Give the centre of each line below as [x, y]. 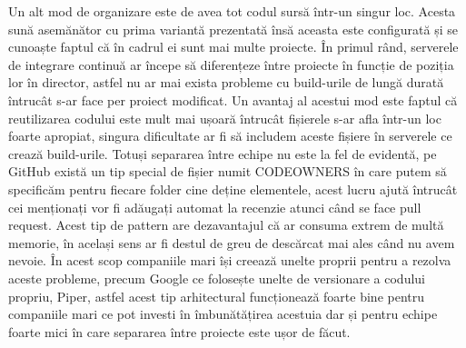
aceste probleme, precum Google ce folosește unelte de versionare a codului [217, 278]
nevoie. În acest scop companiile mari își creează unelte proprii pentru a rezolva [230, 260]
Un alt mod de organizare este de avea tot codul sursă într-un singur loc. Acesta [232, 11]
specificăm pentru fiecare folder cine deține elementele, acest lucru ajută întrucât [233, 189]
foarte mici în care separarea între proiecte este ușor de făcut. [179, 331]
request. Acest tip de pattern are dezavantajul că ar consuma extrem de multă [226, 225]
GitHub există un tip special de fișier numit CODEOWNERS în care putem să [228, 171]
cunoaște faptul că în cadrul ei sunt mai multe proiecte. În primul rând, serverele [233, 47]
